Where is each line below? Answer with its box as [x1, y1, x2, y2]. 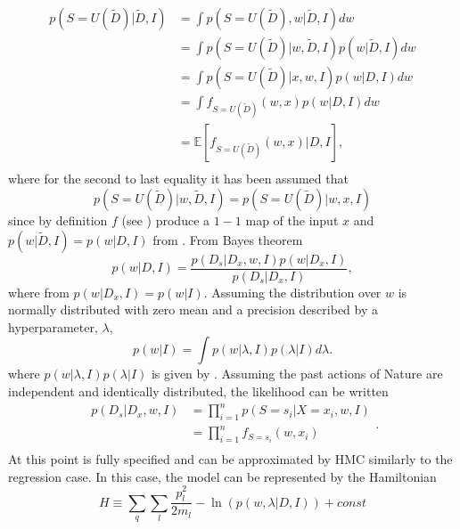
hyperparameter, [8, 317, 98, 336]
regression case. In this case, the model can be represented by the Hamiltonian [8, 467, 437, 485]
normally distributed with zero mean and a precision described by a [8, 300, 379, 319]
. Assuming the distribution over [203, 282, 382, 301]
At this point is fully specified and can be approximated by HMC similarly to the [8, 450, 453, 468]
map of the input [245, 210, 339, 229]
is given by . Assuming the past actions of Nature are [151, 364, 443, 383]
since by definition [8, 210, 108, 229]
